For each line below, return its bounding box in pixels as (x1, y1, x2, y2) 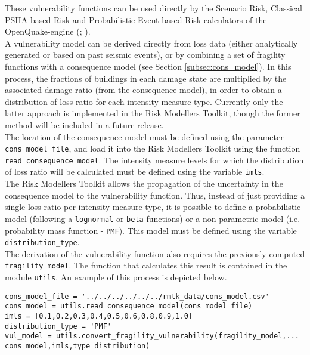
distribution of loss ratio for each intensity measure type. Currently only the (5, 95, 283, 107)
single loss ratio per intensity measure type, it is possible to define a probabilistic (5, 200, 301, 213)
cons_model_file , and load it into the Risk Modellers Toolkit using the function (5, 142, 300, 155)
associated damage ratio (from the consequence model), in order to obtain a (5, 84, 282, 96)
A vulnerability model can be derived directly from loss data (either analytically (5, 36, 298, 49)
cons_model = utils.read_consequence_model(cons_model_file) (5, 302, 253, 311)
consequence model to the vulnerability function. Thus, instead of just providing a (5, 189, 305, 201)
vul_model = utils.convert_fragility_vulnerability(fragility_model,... (5, 332, 299, 341)
